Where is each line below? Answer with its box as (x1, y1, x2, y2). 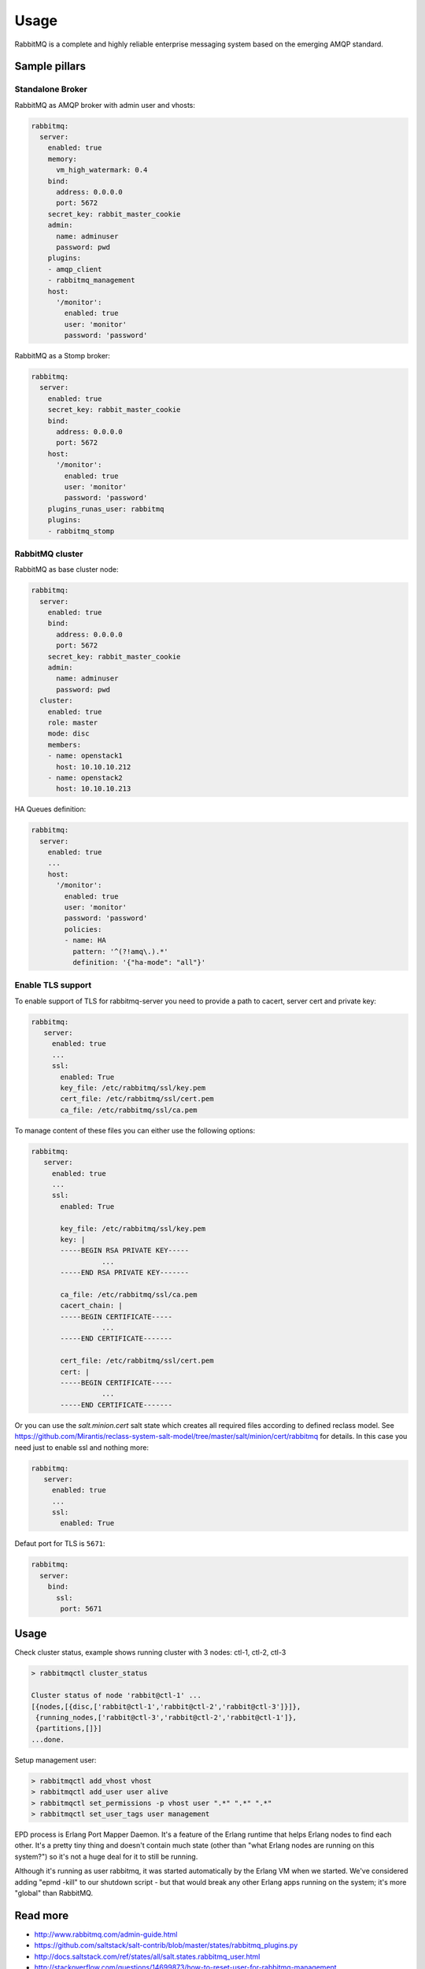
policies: (64, 925, 102, 933)
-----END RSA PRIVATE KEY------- (60, 1268, 189, 1277)
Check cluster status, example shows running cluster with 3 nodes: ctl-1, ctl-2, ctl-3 (14, 1648, 286, 1657)
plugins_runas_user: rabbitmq (47, 504, 164, 514)
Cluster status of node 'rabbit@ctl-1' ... (31, 1691, 202, 1700)
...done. (31, 1735, 65, 1744)
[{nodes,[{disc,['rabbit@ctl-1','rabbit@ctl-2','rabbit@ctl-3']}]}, (31, 1702, 301, 1711)
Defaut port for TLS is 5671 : (14, 1539, 105, 1548)
